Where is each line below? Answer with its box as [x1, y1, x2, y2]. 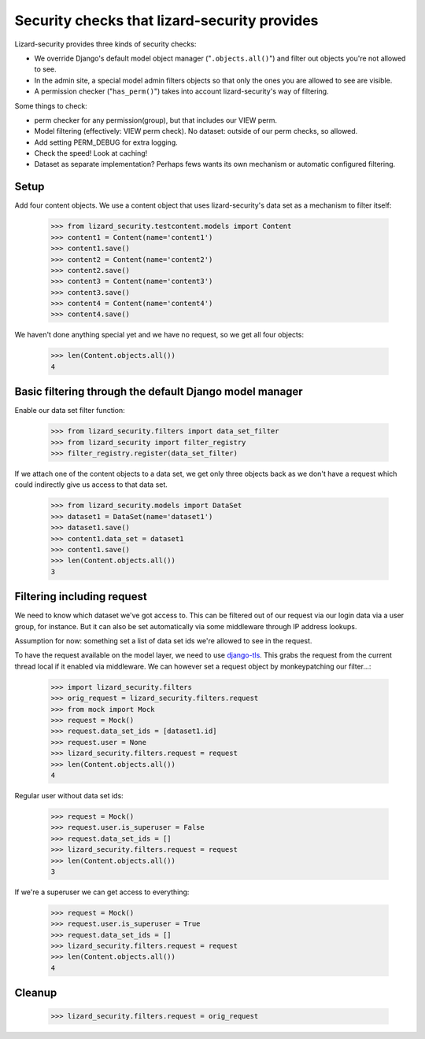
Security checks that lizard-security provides [14, 12, 319, 29]
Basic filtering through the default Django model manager [14, 385, 303, 399]
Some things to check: [14, 101, 88, 110]
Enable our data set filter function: [14, 406, 125, 415]
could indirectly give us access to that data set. [14, 480, 168, 489]
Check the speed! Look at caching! [34, 149, 148, 158]
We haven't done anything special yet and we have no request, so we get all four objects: [14, 330, 305, 340]
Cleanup [14, 986, 57, 1000]
